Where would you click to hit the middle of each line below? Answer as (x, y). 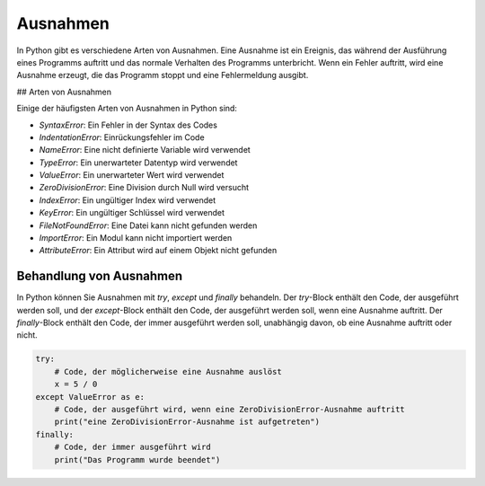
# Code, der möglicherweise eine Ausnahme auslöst (168, 371)
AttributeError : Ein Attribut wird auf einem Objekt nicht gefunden (158, 251)
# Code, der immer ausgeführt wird (132, 447)
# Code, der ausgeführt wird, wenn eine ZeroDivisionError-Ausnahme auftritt (230, 410)
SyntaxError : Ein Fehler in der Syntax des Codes (128, 125)
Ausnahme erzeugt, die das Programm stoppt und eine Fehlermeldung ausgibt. (163, 75)
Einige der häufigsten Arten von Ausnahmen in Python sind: (127, 109)
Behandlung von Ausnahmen (100, 276)
